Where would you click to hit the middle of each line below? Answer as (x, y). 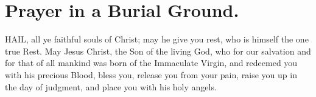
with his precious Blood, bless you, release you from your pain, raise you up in (151, 74)
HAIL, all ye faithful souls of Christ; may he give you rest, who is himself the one (157, 39)
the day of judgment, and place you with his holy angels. (111, 86)
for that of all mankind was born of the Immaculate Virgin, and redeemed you (151, 63)
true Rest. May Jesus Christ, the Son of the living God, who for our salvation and (158, 51)
